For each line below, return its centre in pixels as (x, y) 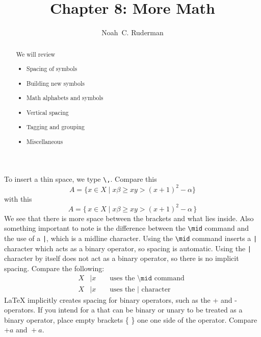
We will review (36, 54)
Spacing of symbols (52, 69)
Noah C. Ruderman (133, 32)
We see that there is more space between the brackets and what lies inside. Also (129, 218)
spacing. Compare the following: (54, 268)
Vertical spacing (48, 112)
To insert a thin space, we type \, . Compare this (81, 179)
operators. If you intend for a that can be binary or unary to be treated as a (123, 310)
